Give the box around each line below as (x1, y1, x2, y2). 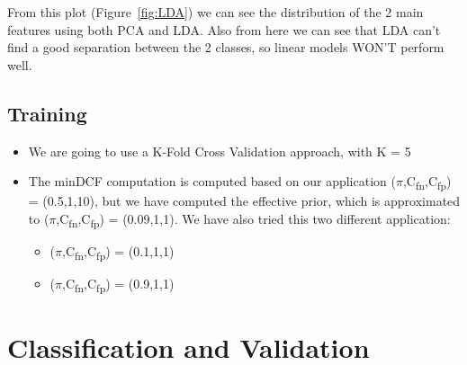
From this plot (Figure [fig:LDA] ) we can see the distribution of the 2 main (7, 3, 424, 21)
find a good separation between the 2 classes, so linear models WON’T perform (7, 38, 445, 57)
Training (7, 99, 87, 127)
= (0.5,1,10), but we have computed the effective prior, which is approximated (28, 191, 461, 210)
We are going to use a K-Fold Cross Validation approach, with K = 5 (28, 141, 411, 160)
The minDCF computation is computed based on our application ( (28, 172, 396, 191)
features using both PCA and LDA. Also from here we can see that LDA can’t (7, 20, 441, 39)
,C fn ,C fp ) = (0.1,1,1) (62, 242, 175, 263)
